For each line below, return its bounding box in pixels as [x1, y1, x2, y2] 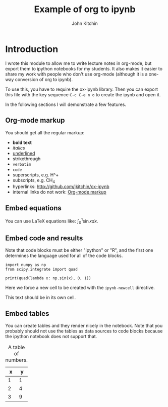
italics [12, 144, 25, 151]
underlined [12, 150, 35, 156]
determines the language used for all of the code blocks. [5, 252, 123, 259]
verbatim [12, 162, 31, 167]
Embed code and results [5, 234, 83, 242]
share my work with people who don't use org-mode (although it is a [5, 71, 148, 77]
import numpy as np [5, 263, 46, 268]
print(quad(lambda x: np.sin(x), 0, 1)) [5, 276, 92, 281]
